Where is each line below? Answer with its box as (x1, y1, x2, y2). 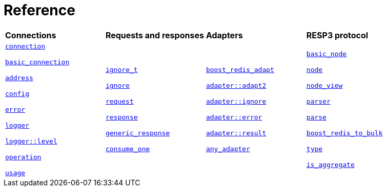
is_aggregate (306, 161, 355, 169)
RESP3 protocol (306, 30, 369, 40)
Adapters (206, 30, 243, 40)
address (5, 74, 33, 82)
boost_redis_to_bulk (306, 129, 383, 137)
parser (306, 98, 331, 106)
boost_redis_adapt (206, 66, 274, 74)
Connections (5, 30, 56, 40)
